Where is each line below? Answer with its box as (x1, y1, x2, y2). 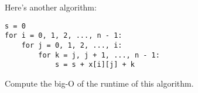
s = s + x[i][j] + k (54, 60, 135, 69)
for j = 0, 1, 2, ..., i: (21, 41, 122, 49)
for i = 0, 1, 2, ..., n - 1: (5, 31, 122, 40)
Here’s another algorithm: (5, 1, 97, 13)
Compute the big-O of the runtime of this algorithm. (5, 77, 194, 89)
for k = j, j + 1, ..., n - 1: (38, 51, 160, 59)
